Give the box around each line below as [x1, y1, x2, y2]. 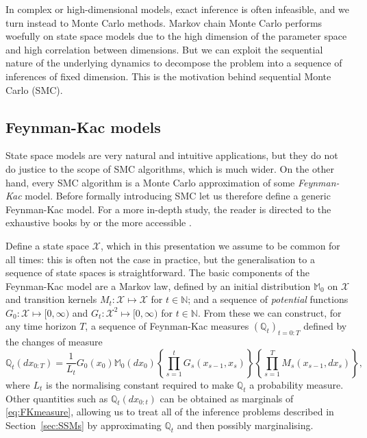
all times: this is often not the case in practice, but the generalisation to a [5, 252, 315, 266]
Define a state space [5, 238, 90, 252]
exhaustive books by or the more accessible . [5, 215, 192, 230]
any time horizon [5, 319, 77, 333]
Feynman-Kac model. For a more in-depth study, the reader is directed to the [5, 202, 331, 216]
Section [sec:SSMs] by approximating [5, 418, 162, 433]
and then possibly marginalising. [177, 418, 314, 433]
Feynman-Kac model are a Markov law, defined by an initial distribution [5, 278, 311, 293]
